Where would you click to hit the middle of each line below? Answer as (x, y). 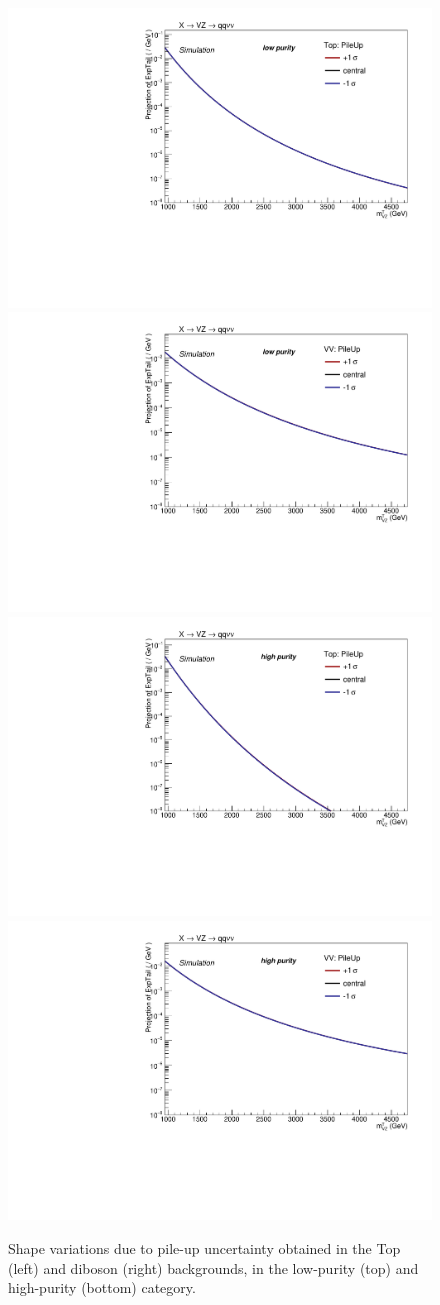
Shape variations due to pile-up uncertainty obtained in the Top (204, 1248)
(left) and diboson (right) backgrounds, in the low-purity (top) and (213, 1267)
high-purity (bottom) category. (102, 1287)
